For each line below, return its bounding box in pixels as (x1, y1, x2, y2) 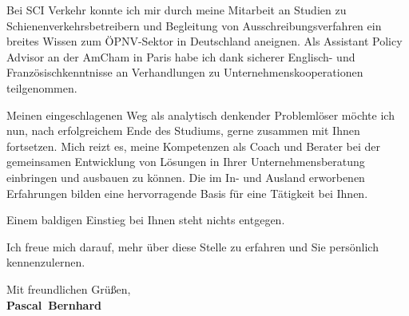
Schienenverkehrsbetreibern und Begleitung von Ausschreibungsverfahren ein (6, 17, 382, 34)
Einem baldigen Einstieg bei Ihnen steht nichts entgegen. (6, 211, 285, 228)
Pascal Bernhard (6, 296, 101, 313)
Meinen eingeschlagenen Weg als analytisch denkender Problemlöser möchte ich (6, 106, 395, 123)
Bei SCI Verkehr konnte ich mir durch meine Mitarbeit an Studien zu (6, 2, 347, 18)
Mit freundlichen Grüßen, (6, 280, 131, 297)
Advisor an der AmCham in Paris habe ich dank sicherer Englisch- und (6, 48, 355, 65)
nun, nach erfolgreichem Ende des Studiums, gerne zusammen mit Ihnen (6, 122, 360, 139)
